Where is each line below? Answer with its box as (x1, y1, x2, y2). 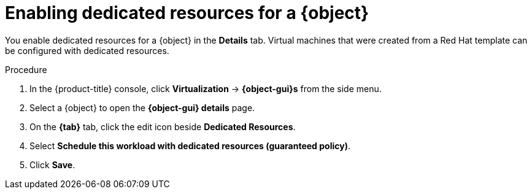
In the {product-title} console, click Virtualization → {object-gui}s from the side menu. (29, 83, 382, 94)
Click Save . (29, 159, 75, 170)
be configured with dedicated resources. (5, 45, 169, 56)
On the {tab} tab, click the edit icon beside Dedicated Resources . (29, 121, 296, 132)
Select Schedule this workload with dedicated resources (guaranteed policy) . (29, 140, 350, 151)
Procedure (5, 64, 47, 75)
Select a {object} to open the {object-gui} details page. (29, 102, 255, 113)
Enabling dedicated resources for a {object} (5, 2, 369, 23)
